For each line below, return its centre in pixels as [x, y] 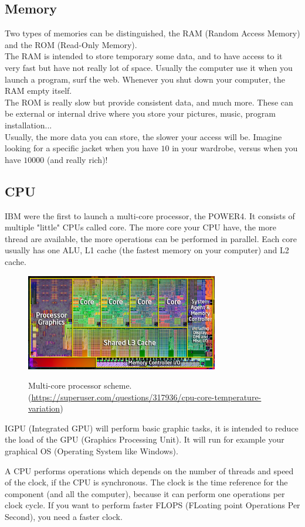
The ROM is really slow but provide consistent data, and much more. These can [149, 102]
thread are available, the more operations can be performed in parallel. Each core [151, 238]
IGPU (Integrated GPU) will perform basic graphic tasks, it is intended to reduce [152, 428]
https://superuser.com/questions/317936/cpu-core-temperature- [146, 397]
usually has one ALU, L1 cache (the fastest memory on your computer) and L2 [147, 250]
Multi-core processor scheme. [80, 385]
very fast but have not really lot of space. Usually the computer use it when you [149, 67]
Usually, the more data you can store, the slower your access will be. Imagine [143, 136]
